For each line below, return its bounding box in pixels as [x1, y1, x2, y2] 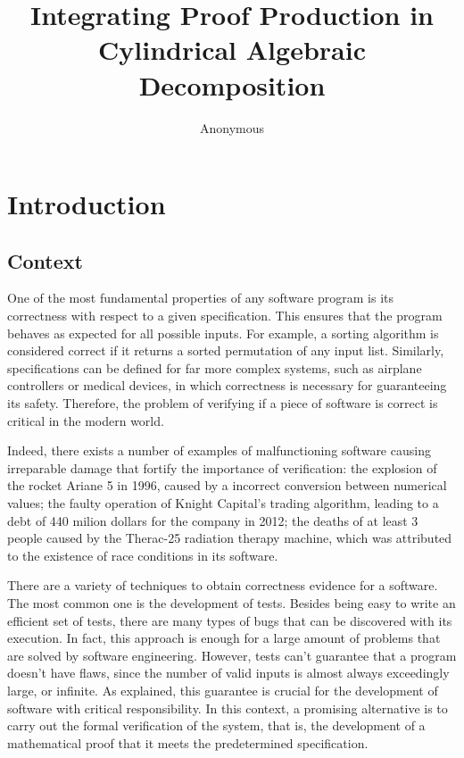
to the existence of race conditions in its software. [7, 546, 278, 564]
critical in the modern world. [7, 411, 164, 429]
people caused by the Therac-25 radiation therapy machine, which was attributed [7, 529, 452, 547]
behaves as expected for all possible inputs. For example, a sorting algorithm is [7, 323, 439, 342]
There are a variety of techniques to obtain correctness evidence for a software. [7, 576, 438, 595]
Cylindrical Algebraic [98, 31, 366, 68]
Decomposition [138, 66, 326, 103]
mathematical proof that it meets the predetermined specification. [7, 733, 369, 752]
